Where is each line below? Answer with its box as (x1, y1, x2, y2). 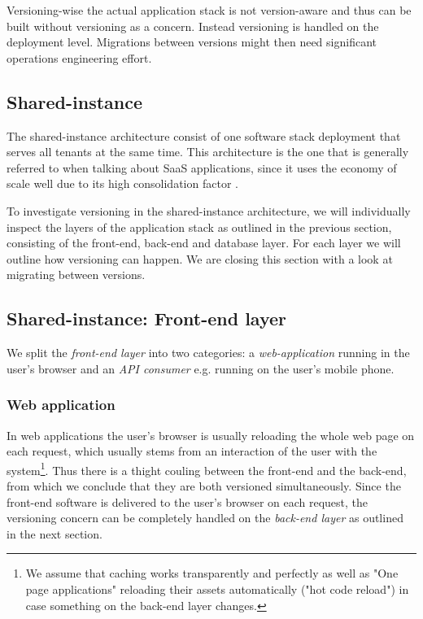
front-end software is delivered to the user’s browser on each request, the (7, 493, 368, 510)
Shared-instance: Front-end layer (7, 306, 286, 331)
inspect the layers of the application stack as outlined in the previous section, (7, 218, 392, 235)
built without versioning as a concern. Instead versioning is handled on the (7, 17, 379, 34)
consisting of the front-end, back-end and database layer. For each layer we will (7, 234, 401, 251)
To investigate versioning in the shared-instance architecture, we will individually (7, 202, 411, 219)
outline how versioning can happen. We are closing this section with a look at (7, 250, 393, 267)
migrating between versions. (7, 266, 146, 283)
